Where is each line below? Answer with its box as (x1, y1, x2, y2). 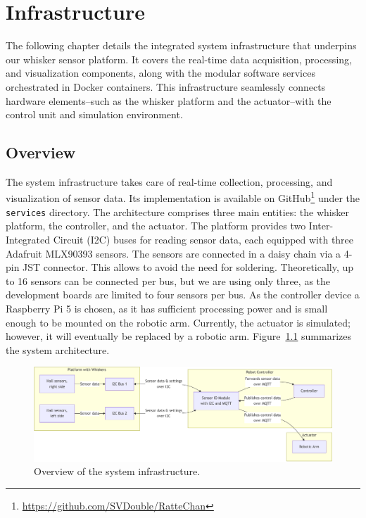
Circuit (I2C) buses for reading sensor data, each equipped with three (53, 232, 354, 246)
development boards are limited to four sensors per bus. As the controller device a (6, 287, 360, 302)
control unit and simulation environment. (6, 107, 183, 122)
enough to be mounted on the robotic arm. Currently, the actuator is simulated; (6, 315, 351, 329)
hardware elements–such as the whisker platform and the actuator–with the (6, 93, 332, 108)
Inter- (308, 218, 334, 233)
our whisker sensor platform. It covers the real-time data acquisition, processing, (6, 51, 352, 66)
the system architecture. (6, 342, 110, 357)
